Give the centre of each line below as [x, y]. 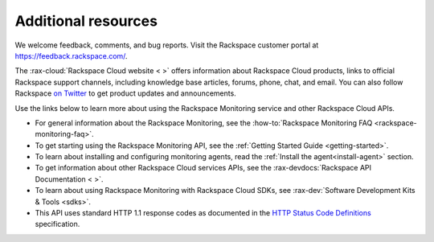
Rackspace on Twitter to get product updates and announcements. [125, 93]
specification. [57, 224]
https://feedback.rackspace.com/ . [71, 55]
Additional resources [86, 21]
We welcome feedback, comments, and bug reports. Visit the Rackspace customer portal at [167, 45]
